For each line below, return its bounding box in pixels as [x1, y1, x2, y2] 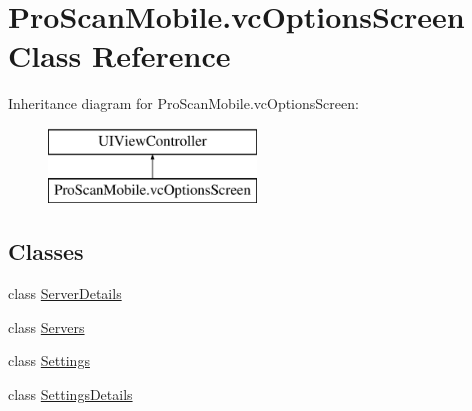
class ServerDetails [8, 283, 122, 304]
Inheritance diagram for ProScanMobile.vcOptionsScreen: [8, 93, 359, 114]
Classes [8, 236, 84, 267]
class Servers [8, 316, 85, 337]
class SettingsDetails [8, 384, 133, 405]
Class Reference [8, 35, 231, 76]
